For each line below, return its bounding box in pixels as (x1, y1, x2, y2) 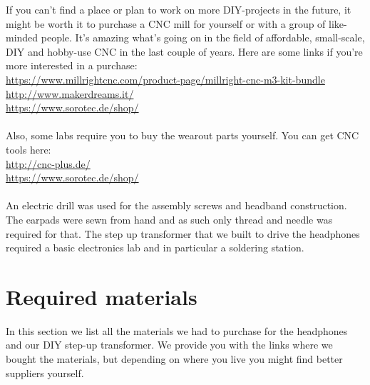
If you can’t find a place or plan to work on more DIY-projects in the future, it (6, 2, 351, 16)
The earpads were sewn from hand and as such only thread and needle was (6, 211, 333, 226)
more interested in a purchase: (6, 58, 138, 73)
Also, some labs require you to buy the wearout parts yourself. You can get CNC (6, 128, 359, 143)
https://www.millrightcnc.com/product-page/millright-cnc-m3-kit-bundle (6, 71, 325, 86)
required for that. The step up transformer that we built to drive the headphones (6, 226, 360, 241)
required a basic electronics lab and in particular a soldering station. (6, 240, 304, 255)
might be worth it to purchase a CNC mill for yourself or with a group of (6, 16, 326, 31)
